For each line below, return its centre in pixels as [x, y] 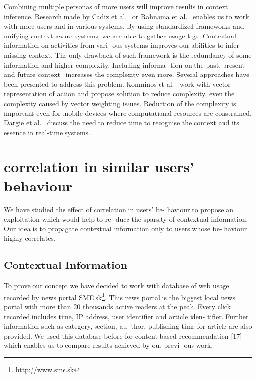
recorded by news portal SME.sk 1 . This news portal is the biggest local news [120, 296]
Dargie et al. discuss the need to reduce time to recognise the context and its [122, 123]
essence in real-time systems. [47, 132]
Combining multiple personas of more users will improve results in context [116, 6]
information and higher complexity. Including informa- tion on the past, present [124, 64]
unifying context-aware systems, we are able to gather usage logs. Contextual [120, 35]
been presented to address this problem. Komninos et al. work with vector [117, 84]
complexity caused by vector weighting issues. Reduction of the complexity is [120, 103]
